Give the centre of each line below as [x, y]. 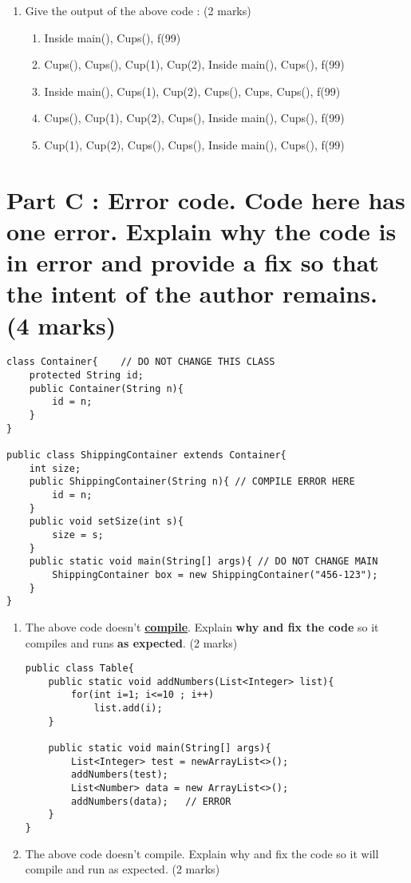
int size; [55, 468]
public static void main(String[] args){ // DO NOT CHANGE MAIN [204, 562]
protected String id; [86, 376]
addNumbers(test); [120, 775]
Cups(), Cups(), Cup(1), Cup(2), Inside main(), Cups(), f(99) [194, 64]
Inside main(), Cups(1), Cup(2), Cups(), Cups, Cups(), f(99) [192, 91]
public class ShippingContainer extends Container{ [146, 455]
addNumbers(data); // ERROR [151, 801]
